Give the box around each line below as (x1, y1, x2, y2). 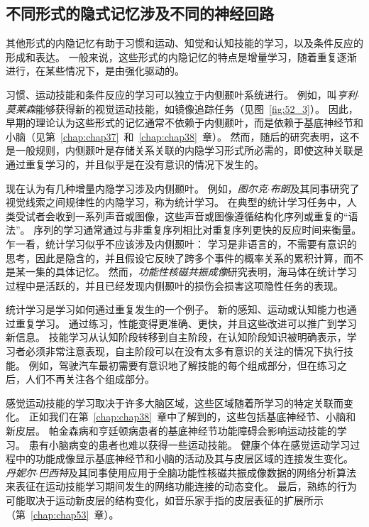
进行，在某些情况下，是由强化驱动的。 (6, 63, 184, 78)
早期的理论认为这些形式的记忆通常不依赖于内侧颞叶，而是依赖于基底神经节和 (6, 115, 363, 130)
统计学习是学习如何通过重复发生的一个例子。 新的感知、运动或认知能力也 (6, 302, 347, 317)
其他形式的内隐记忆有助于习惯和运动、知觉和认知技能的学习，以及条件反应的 (6, 36, 363, 50)
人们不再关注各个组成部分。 (25, 371, 155, 386)
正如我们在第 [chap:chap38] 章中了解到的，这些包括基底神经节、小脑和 (28, 409, 356, 424)
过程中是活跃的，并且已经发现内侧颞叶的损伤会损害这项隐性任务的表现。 (6, 278, 343, 293)
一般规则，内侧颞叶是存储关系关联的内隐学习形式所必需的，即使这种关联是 (15, 143, 363, 158)
